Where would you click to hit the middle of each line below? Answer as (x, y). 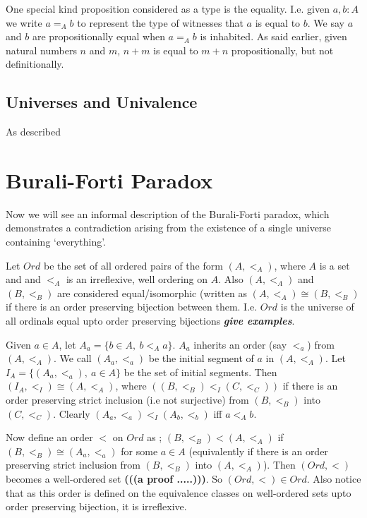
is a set (335, 265)
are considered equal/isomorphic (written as (152, 293)
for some (139, 451)
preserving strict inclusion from (73, 465)
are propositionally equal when (98, 36)
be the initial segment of (201, 358)
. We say (326, 22)
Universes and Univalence (102, 102)
